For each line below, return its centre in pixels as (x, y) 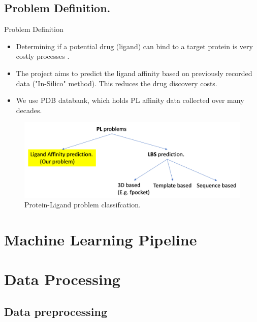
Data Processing (62, 279)
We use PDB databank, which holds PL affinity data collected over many (130, 100)
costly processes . (43, 56)
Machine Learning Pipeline (101, 239)
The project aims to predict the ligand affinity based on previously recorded (134, 73)
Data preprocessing (56, 311)
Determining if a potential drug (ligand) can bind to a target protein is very (134, 46)
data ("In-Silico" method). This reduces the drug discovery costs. (117, 83)
